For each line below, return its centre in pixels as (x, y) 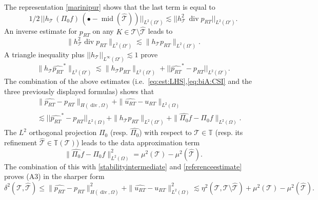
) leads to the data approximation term (138, 142)
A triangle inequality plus (44, 54)
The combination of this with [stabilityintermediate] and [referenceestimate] (123, 166)
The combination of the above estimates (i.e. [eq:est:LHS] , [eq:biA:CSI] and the (128, 81)
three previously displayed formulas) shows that (79, 91)
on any (103, 31)
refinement (21, 142)
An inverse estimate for (41, 31)
